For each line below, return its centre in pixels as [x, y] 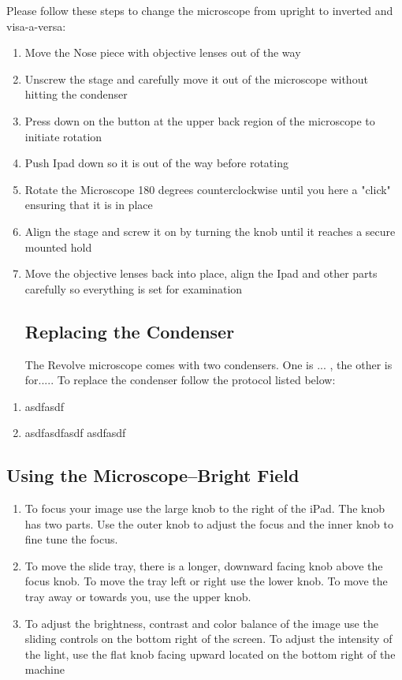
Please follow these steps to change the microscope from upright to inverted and [200, 10]
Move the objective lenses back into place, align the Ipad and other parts [201, 273]
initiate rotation [63, 136]
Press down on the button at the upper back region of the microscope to [200, 120]
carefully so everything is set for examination [134, 288]
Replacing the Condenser [130, 331]
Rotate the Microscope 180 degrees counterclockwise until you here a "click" [208, 189]
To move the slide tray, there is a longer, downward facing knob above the [204, 565]
